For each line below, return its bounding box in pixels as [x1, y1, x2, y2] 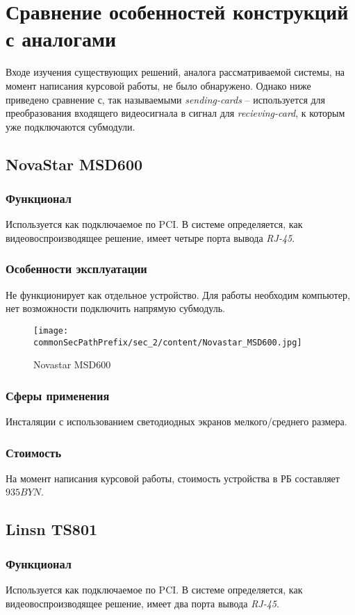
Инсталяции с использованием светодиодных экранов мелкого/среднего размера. [6, 414, 347, 428]
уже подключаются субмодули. [6, 119, 135, 133]
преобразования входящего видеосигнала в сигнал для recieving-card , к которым [6, 106, 345, 120]
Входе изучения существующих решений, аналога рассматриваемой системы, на [6, 65, 345, 79]
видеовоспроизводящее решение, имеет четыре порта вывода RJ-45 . [6, 230, 295, 245]
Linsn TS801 [6, 518, 98, 540]
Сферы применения [6, 386, 110, 404]
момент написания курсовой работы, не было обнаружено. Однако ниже [6, 78, 311, 92]
